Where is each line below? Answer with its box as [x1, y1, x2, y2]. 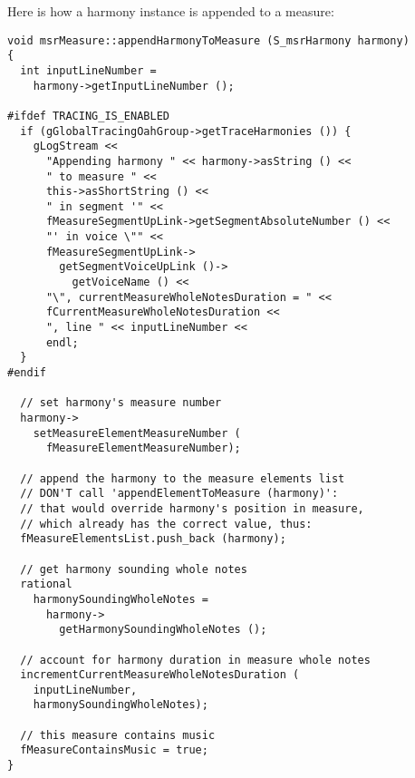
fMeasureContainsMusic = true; [20, 744, 208, 757]
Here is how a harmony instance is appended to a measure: [7, 2, 334, 20]
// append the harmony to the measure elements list [20, 472, 345, 485]
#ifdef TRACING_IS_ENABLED [7, 109, 169, 122]
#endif [7, 366, 46, 380]
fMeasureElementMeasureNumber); [45, 442, 241, 455]
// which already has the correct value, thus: [20, 517, 313, 530]
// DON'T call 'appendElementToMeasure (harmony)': [20, 487, 339, 501]
